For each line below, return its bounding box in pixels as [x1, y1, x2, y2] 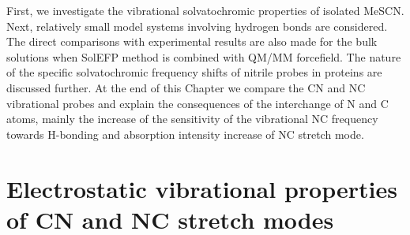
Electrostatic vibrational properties [6, 172, 397, 204]
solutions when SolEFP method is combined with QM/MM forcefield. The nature [6, 48, 401, 65]
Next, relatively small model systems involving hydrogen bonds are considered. [6, 17, 388, 34]
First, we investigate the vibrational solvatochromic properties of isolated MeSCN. [6, 2, 404, 18]
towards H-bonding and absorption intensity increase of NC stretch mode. [6, 125, 364, 142]
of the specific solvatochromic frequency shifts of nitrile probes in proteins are [6, 64, 382, 80]
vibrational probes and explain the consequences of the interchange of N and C [6, 95, 389, 111]
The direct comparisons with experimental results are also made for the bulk [6, 33, 378, 50]
